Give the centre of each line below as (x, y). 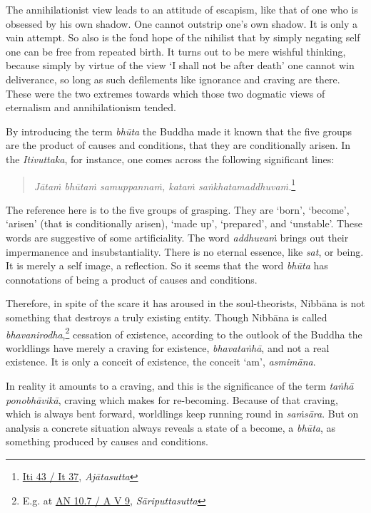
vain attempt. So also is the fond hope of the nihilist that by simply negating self (183, 37)
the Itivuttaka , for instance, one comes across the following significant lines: (170, 159)
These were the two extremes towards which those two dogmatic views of (166, 93)
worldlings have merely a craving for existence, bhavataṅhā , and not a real (168, 347)
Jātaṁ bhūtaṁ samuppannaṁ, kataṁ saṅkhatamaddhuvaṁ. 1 (165, 185)
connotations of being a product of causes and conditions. (132, 279)
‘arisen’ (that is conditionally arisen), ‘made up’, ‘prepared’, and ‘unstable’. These (184, 223)
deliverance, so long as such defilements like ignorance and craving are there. (173, 79)
